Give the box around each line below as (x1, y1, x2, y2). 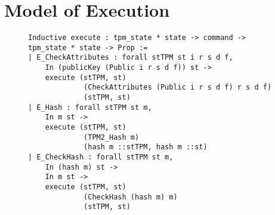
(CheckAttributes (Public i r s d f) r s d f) (84, 83, 272, 92)
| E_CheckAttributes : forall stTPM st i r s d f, (28, 53, 233, 62)
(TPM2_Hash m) (84, 133, 140, 142)
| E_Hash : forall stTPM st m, (28, 103, 152, 112)
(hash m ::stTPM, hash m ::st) (84, 143, 208, 152)
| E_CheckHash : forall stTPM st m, (28, 153, 174, 161)
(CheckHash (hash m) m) (84, 192, 178, 201)
